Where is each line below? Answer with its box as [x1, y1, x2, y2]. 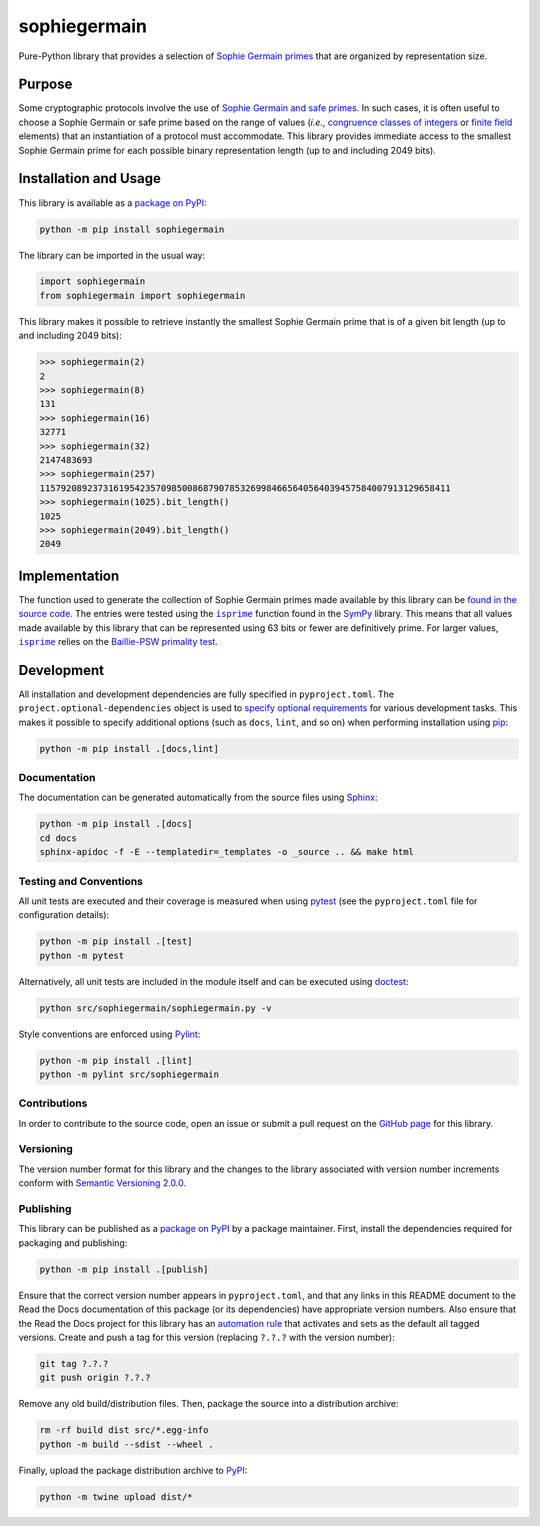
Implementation [18, 567, 120, 584]
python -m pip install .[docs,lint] [39, 743, 220, 754]
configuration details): [18, 909, 110, 921]
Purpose [18, 76, 73, 93]
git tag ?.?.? [39, 1358, 109, 1369]
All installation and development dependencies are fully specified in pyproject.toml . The [18, 688, 395, 700]
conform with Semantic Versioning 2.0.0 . [18, 1177, 187, 1189]
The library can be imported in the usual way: [18, 249, 206, 261]
